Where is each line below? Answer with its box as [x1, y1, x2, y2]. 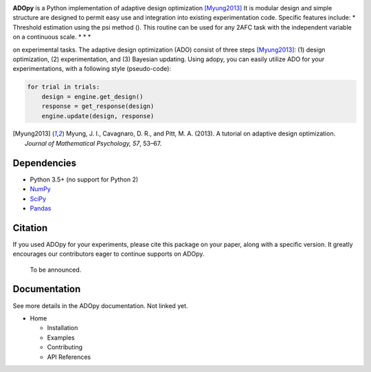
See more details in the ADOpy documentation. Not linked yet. [12, 301, 188, 309]
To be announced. [30, 265, 82, 274]
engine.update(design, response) [41, 112, 155, 120]
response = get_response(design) [41, 102, 155, 110]
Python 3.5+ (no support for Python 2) [30, 175, 139, 184]
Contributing [47, 343, 82, 351]
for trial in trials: [27, 83, 100, 91]
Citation [12, 222, 48, 234]
